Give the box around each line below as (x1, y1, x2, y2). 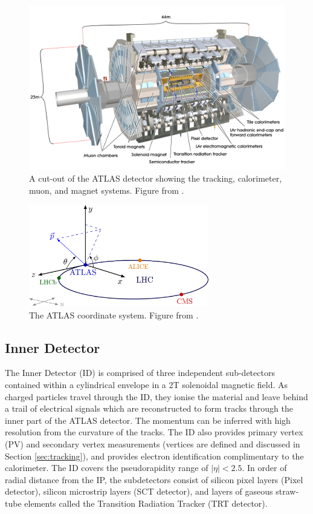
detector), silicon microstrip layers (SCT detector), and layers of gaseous (5, 485, 273, 498)
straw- (276, 485, 299, 498)
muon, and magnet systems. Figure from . (29, 183, 184, 196)
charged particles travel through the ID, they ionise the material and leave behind (5, 390, 308, 403)
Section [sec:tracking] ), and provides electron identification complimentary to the (5, 449, 304, 462)
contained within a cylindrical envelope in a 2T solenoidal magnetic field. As (5, 378, 288, 391)
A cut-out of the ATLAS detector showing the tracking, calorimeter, (29, 172, 282, 185)
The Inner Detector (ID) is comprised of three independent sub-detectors (5, 366, 275, 379)
